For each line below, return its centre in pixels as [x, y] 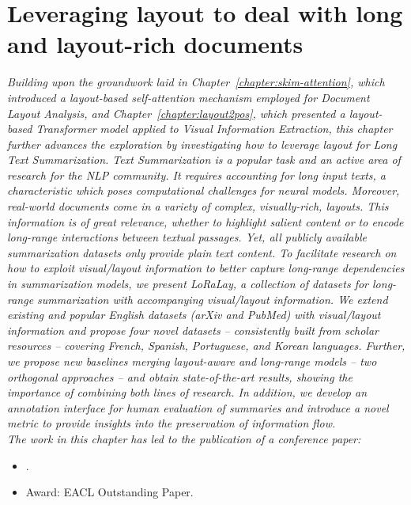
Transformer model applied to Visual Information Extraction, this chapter [214, 129]
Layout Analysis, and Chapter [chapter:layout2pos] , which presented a [176, 113]
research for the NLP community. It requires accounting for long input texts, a [196, 175]
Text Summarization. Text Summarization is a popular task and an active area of [204, 159]
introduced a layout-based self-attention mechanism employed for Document [189, 97]
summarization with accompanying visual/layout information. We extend [213, 299]
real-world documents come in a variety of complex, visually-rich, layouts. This [198, 206]
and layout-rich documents [155, 44]
